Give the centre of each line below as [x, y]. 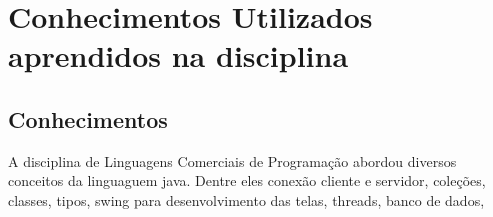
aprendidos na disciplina [178, 55]
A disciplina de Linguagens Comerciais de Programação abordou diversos [232, 160]
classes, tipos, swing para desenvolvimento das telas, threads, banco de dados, [246, 199]
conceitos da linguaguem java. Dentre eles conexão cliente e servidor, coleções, [247, 180]
